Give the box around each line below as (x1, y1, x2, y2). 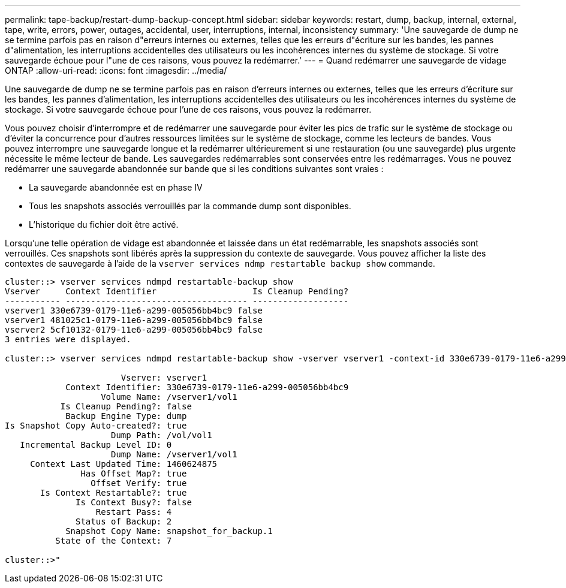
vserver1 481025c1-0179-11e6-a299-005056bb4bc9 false (5, 315, 263, 325)
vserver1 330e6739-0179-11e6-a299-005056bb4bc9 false (5, 306, 263, 315)
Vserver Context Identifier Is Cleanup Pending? (5, 287, 349, 296)
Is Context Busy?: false (76, 497, 192, 507)
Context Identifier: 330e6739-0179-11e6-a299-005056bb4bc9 (65, 382, 349, 392)
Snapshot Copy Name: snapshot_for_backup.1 (65, 526, 273, 536)
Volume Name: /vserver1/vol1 (101, 392, 237, 402)
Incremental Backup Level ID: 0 (20, 440, 172, 450)
